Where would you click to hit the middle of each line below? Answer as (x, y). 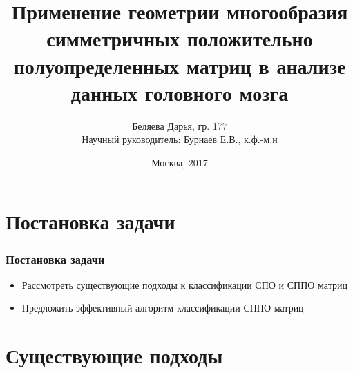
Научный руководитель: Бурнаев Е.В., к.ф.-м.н (180, 139)
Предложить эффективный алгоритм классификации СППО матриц (163, 308)
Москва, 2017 (180, 162)
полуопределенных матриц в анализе (180, 65)
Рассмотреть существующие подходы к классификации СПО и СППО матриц (184, 284)
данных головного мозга (180, 92)
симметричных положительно (180, 38)
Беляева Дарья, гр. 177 (180, 125)
